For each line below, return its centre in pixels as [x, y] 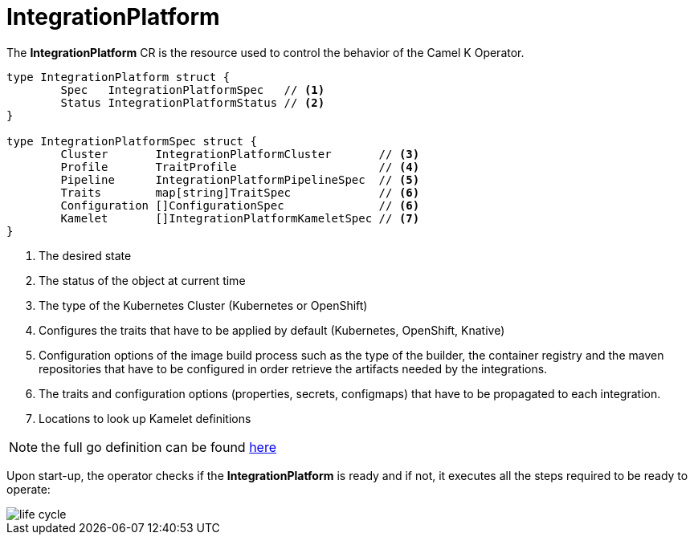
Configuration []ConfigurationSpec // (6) [240, 205]
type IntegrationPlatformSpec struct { [132, 141]
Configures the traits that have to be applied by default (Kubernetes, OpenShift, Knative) [272, 330]
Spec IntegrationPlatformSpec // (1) [193, 89]
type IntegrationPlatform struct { [118, 77]
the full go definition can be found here [159, 447]
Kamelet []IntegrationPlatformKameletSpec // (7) [240, 218]
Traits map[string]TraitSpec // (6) [240, 192]
